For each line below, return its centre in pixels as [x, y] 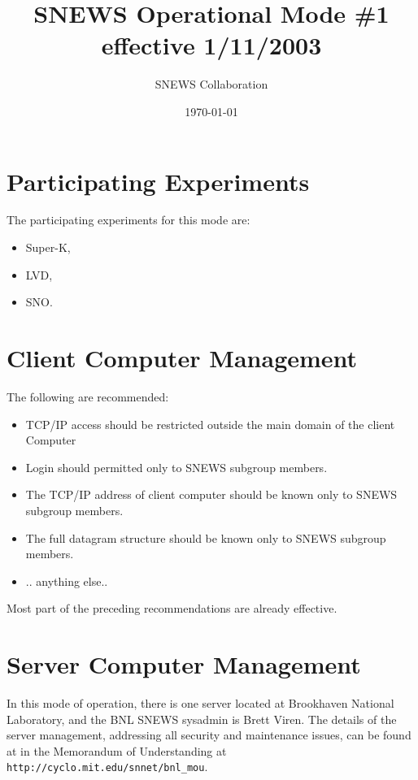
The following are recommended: [88, 396]
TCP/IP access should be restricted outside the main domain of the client [210, 424]
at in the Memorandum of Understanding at [117, 750]
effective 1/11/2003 [211, 45]
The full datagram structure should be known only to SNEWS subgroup [206, 537]
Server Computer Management [184, 664]
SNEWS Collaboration [211, 84]
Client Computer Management [182, 357]
